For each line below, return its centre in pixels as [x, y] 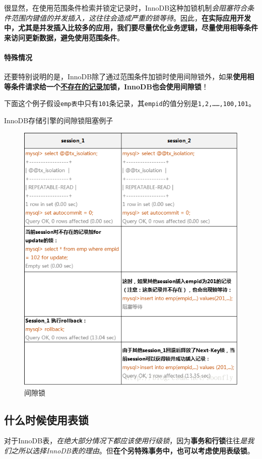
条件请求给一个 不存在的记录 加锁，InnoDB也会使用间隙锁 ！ [110, 86]
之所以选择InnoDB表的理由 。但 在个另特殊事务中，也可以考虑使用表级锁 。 [133, 450]
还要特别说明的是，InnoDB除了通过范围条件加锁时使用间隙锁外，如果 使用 [126, 76]
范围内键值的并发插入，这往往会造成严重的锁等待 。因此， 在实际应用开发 [131, 17]
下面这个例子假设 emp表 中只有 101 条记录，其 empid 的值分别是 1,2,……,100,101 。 [130, 103]
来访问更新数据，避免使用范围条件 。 [64, 37]
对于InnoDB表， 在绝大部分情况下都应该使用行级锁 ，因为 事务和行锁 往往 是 [126, 441]
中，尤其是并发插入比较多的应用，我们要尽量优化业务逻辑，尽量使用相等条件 [131, 28]
